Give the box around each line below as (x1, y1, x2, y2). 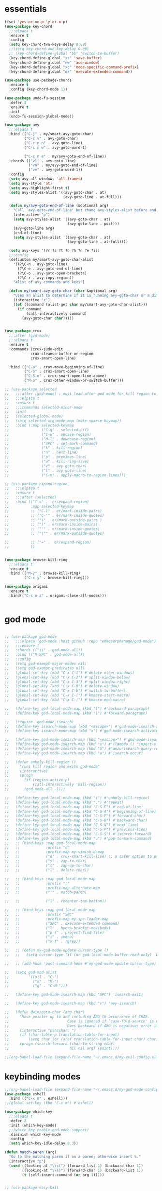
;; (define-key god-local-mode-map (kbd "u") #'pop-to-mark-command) (4, 836, 152, 841)
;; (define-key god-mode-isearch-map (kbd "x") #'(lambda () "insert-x (4, 742, 157, 747)
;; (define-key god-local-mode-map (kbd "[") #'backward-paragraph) (4, 706, 150, 711)
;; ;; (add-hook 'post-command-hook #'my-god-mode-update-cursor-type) (4, 961, 157, 966)
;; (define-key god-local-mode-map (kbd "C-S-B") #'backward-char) (4, 818, 148, 823)
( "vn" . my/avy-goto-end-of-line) (28, 163, 98, 168)
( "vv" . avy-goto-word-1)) (28, 168, 83, 172)
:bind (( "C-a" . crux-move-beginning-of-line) (9, 364, 104, 370)
